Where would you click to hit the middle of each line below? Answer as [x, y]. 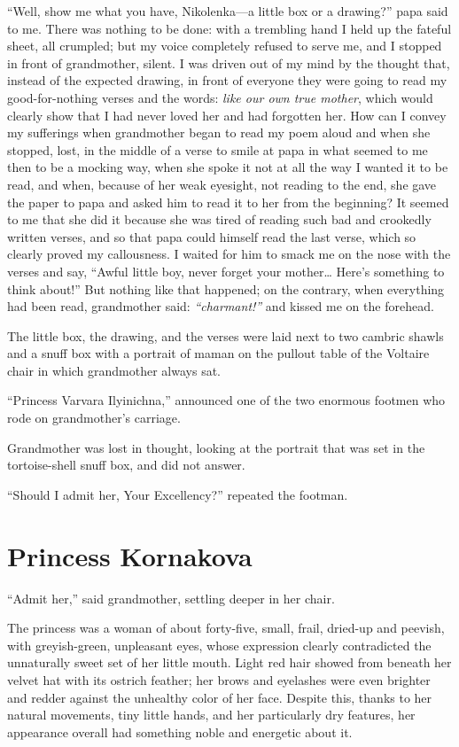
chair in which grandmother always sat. [114, 370]
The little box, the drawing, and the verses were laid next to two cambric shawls [226, 335]
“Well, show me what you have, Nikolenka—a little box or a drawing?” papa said [228, 11]
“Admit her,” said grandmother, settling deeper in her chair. [171, 598]
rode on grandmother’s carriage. [94, 418]
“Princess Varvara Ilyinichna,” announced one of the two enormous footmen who [226, 400]
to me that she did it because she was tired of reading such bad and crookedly [219, 219]
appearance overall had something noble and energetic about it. [180, 731]
